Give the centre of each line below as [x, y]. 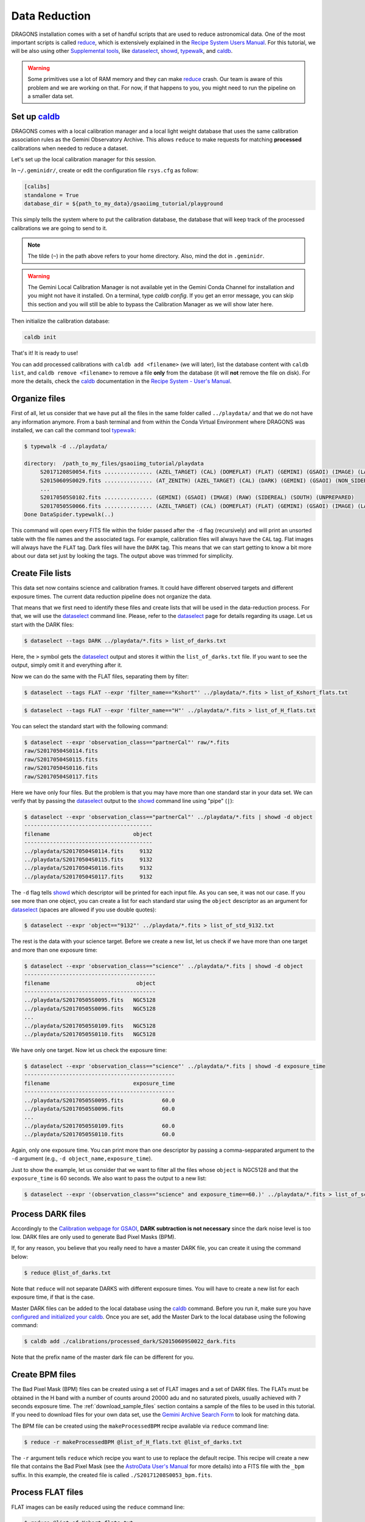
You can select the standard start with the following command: [90, 726]
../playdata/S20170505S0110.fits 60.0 [99, 1134]
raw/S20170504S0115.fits [61, 759]
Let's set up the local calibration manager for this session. [84, 159]
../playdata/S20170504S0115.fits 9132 [88, 859]
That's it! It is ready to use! [45, 353]
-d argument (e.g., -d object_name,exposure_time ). [82, 1159]
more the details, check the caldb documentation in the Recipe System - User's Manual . [121, 381]
